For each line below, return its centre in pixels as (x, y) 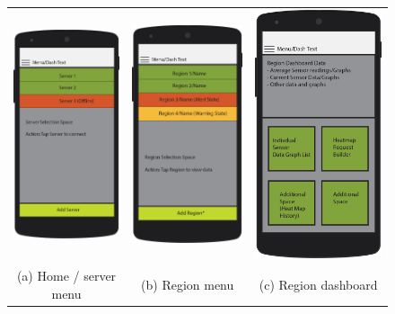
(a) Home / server (66, 276)
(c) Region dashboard (318, 284)
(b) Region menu (188, 284)
